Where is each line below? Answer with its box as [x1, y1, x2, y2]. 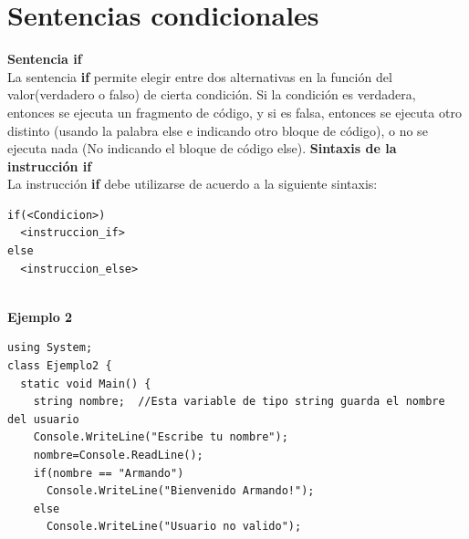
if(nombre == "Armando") [33, 466, 184, 480]
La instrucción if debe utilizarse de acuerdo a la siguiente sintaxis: [7, 174, 378, 193]
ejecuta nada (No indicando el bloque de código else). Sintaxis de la [7, 139, 397, 158]
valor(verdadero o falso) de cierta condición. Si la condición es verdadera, [7, 85, 416, 104]
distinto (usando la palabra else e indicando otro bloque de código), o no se [7, 120, 428, 140]
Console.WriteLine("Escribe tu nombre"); [33, 430, 288, 444]
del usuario [7, 412, 79, 426]
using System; [7, 341, 93, 355]
